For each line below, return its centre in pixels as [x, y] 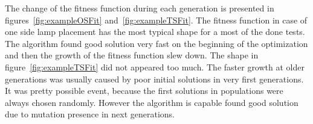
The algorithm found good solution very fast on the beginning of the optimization [156, 43]
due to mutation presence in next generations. [90, 114]
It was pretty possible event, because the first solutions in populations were [144, 91]
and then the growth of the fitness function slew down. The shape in [132, 55]
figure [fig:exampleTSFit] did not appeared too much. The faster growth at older [155, 67]
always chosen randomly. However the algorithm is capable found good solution [152, 102]
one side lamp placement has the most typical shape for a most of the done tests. [155, 32]
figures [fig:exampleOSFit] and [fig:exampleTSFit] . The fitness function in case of [156, 20]
